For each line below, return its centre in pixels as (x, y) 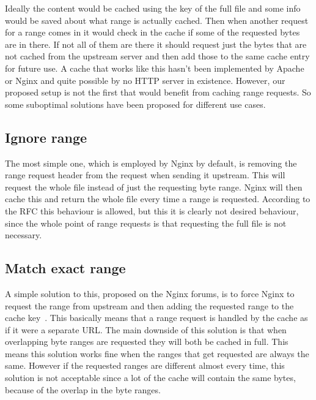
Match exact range (65, 268)
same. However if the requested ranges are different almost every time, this (145, 365)
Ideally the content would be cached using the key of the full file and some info (153, 8)
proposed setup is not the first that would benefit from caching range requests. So (158, 92)
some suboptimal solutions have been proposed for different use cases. (135, 104)
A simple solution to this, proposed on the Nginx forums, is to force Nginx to (150, 293)
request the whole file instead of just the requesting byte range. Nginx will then (154, 187)
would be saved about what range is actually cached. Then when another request (157, 20)
